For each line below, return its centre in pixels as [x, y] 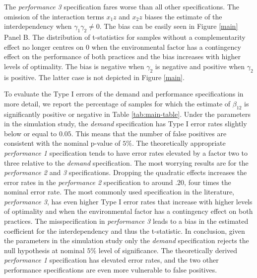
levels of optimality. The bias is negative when [74, 66]
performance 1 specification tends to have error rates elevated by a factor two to [126, 152]
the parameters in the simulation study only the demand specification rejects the [127, 240]
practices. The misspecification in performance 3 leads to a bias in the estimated [126, 221]
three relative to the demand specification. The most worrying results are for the [126, 162]
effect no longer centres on [44, 46]
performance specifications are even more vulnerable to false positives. [111, 270]
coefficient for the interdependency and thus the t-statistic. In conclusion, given [125, 231]
